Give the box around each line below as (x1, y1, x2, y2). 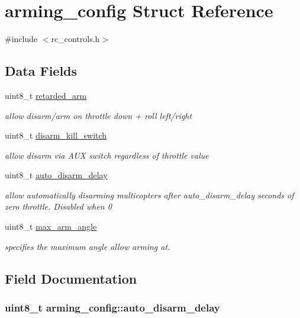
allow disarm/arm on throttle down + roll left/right (5, 109, 192, 121)
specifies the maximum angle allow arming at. (5, 240, 170, 252)
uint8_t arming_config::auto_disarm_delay (5, 300, 220, 314)
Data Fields (5, 62, 78, 80)
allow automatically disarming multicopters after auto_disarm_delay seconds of (5, 188, 294, 201)
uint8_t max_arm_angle (5, 220, 97, 233)
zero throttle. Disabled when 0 (5, 200, 112, 213)
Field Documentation (5, 269, 137, 287)
